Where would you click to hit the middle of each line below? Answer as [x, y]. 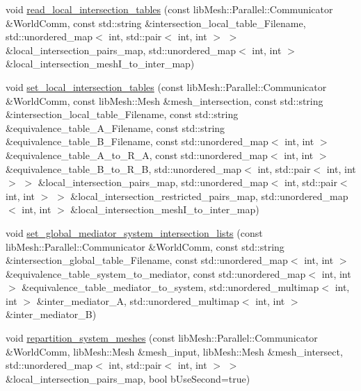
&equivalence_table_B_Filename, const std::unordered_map [137, 141]
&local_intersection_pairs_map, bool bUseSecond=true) [128, 378]
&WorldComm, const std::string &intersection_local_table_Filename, [156, 23]
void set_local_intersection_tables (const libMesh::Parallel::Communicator [166, 86]
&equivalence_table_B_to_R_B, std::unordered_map [124, 168]
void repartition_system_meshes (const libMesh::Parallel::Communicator [162, 338]
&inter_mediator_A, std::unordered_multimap [138, 300]
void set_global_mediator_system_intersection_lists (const [134, 232]
